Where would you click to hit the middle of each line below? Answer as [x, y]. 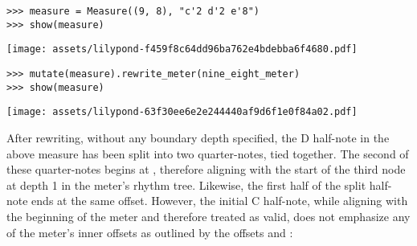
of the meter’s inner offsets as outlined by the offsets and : [150, 232]
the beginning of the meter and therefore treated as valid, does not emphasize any [208, 216]
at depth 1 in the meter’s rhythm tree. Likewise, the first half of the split [186, 184]
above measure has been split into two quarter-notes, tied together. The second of [208, 153]
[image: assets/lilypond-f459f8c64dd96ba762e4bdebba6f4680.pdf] [182, 49]
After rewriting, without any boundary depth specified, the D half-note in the [198, 137]
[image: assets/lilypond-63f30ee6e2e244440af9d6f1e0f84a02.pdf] [182, 112]
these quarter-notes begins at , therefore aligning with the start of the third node [206, 169]
